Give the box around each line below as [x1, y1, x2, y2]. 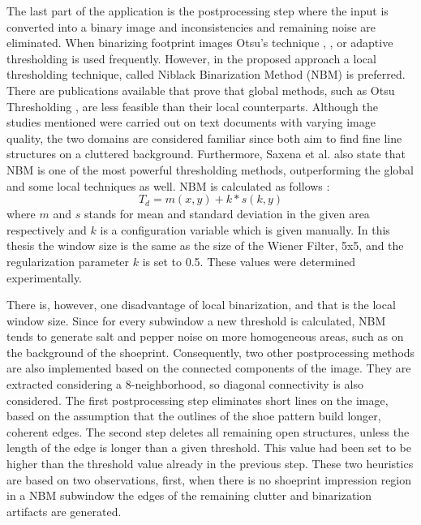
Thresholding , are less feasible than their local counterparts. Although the [6, 97, 378, 114]
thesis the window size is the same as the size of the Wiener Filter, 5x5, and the [6, 237, 404, 254]
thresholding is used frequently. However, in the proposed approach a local [6, 49, 376, 67]
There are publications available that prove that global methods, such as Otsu [6, 81, 395, 98]
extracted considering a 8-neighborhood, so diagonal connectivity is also [6, 376, 363, 393]
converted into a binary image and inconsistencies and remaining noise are [6, 18, 376, 35]
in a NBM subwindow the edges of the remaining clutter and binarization [6, 487, 372, 504]
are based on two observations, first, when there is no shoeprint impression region [6, 471, 412, 488]
